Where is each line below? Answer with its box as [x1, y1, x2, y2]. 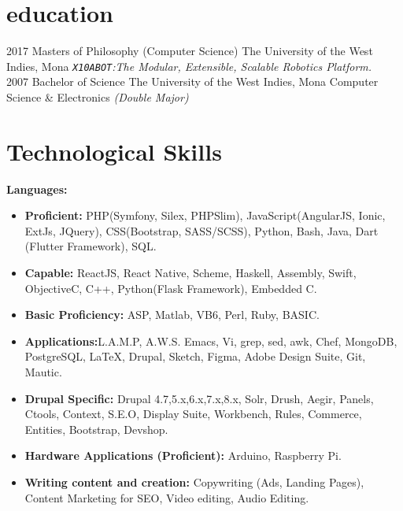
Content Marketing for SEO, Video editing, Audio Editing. [24, 489, 309, 505]
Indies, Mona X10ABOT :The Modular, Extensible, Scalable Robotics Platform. [6, 57, 372, 74]
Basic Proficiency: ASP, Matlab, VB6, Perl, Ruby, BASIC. [24, 306, 320, 323]
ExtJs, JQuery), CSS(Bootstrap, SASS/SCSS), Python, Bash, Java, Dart [24, 222, 379, 239]
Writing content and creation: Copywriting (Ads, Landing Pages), [24, 474, 364, 490]
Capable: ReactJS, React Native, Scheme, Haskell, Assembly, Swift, [24, 265, 357, 281]
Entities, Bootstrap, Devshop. [24, 420, 168, 437]
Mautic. [24, 364, 62, 380]
